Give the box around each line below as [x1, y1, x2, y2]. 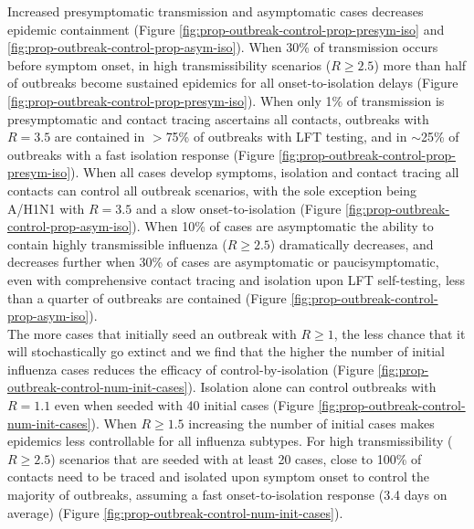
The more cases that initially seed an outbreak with [7, 323, 297, 343]
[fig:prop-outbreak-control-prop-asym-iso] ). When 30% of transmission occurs [7, 37, 438, 57]
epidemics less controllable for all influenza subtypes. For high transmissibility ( [7, 431, 453, 450]
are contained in [54, 127, 145, 146]
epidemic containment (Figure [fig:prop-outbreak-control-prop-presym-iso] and [7, 19, 445, 38]
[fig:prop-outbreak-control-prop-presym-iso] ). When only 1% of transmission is [7, 90, 445, 110]
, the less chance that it [333, 323, 466, 343]
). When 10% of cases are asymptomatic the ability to [132, 217, 434, 236]
